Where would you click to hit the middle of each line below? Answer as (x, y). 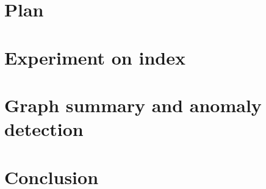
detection (44, 129)
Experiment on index (95, 57)
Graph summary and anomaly (133, 105)
